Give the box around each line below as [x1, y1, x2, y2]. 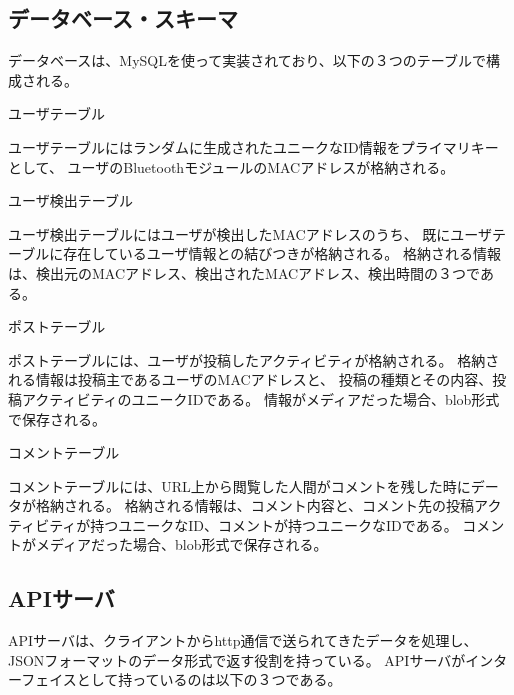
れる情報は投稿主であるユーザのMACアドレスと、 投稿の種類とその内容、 [8, 369, 493, 390]
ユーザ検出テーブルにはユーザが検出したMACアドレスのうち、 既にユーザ [8, 223, 493, 244]
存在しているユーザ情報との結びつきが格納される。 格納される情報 [63, 243, 501, 264]
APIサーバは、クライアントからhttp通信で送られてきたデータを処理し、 [8, 630, 478, 651]
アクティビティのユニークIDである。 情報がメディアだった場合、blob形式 [21, 388, 500, 409]
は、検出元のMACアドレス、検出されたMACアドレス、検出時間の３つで [8, 262, 480, 283]
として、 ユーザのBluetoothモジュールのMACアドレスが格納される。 [8, 156, 455, 177]
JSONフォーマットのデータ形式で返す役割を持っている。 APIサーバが [8, 649, 466, 670]
